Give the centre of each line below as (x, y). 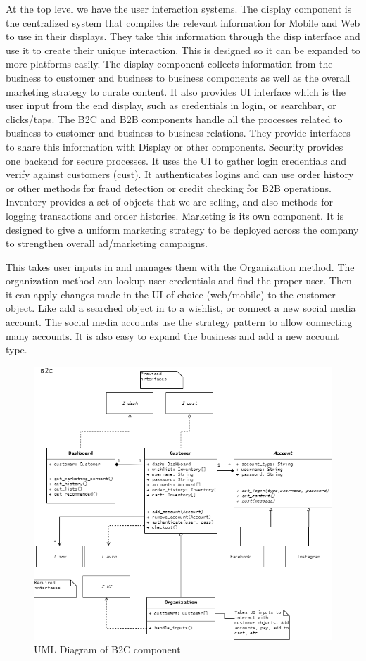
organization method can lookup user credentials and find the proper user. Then (179, 281)
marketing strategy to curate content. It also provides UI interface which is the (176, 91)
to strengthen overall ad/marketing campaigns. (107, 243)
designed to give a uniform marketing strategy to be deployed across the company (182, 229)
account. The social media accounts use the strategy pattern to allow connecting (179, 322)
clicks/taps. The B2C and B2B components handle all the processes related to (174, 119)
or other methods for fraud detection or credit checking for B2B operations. (169, 188)
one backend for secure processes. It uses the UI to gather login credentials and (176, 160)
